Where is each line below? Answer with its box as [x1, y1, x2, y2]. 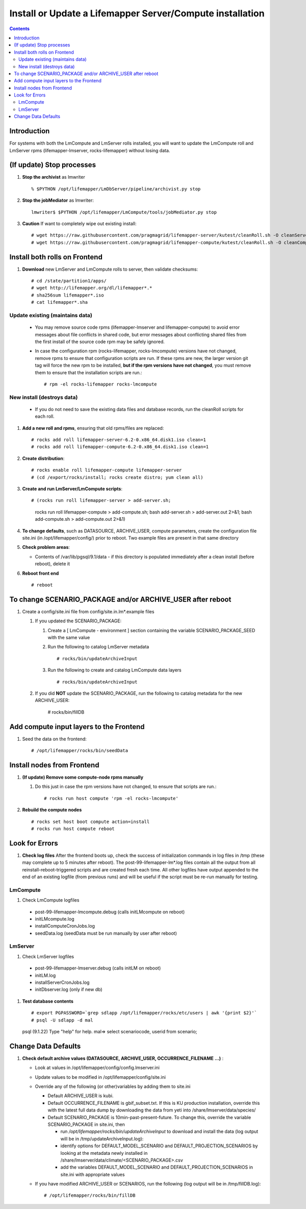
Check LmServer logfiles [22, 953, 74, 959]
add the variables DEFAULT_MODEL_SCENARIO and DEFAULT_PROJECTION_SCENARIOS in [60, 1164, 253, 1170]
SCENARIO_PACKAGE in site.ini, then [47, 1121, 125, 1127]
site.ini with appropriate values [60, 1171, 125, 1177]
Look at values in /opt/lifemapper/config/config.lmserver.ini [35, 1065, 160, 1071]
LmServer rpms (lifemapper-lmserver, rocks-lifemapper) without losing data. [9, 147, 170, 153]
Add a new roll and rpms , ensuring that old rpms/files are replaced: [22, 425, 164, 431]
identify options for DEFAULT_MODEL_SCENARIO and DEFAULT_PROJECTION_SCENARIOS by [60, 1143, 258, 1149]
